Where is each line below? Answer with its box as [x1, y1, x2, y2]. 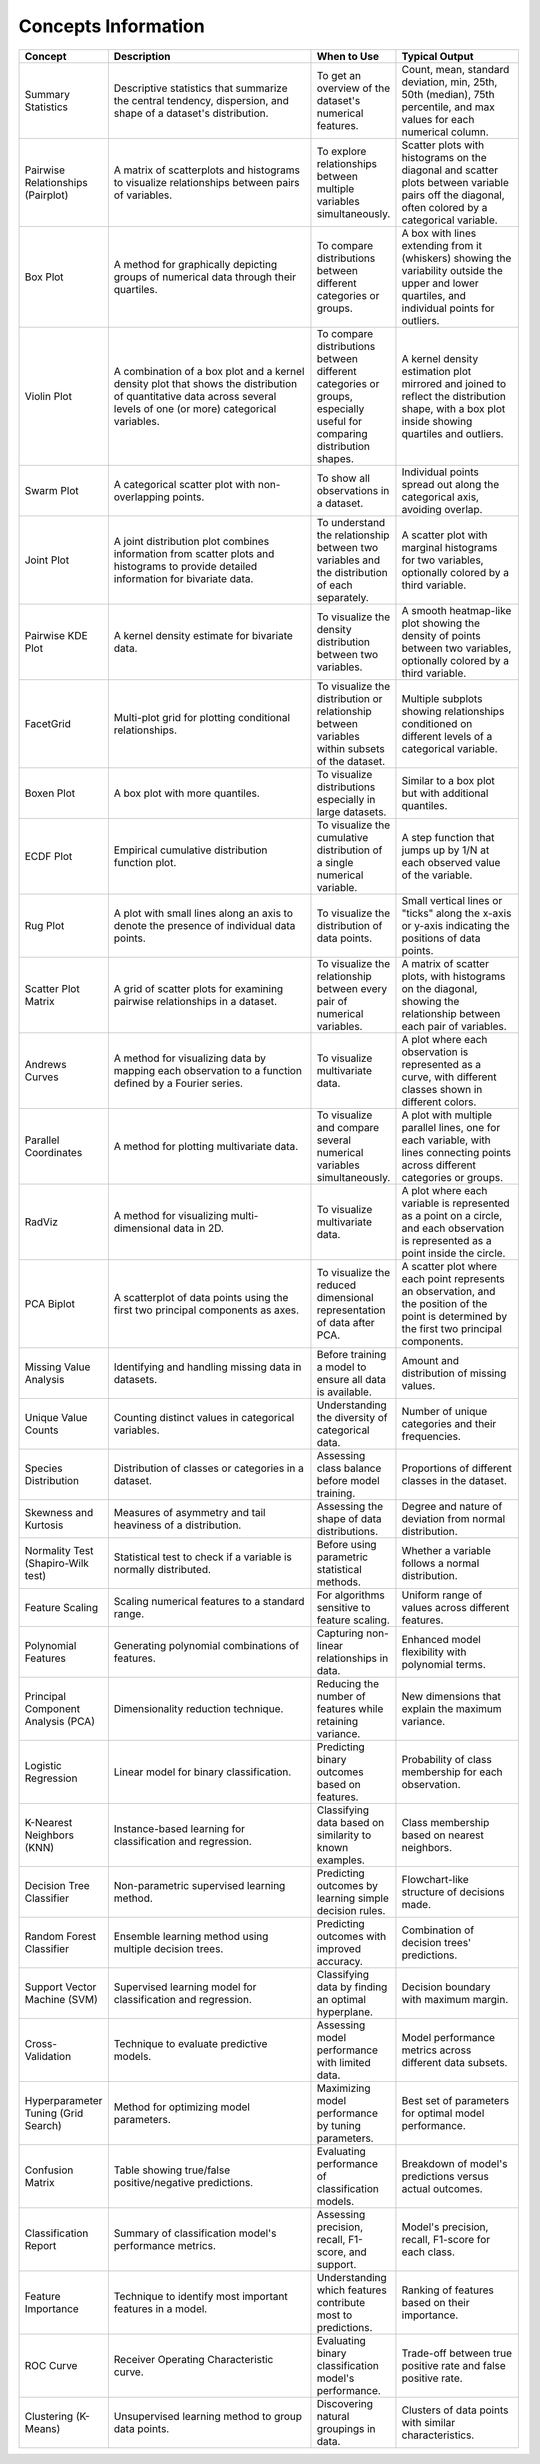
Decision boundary [401, 1980, 491, 1994]
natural [316, 2409, 350, 2423]
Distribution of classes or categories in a [113, 1461, 304, 1475]
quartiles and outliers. [401, 426, 504, 440]
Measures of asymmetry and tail [113, 1505, 266, 1519]
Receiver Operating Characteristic [113, 2352, 274, 2366]
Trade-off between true [401, 2346, 513, 2360]
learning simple [316, 1891, 389, 1905]
